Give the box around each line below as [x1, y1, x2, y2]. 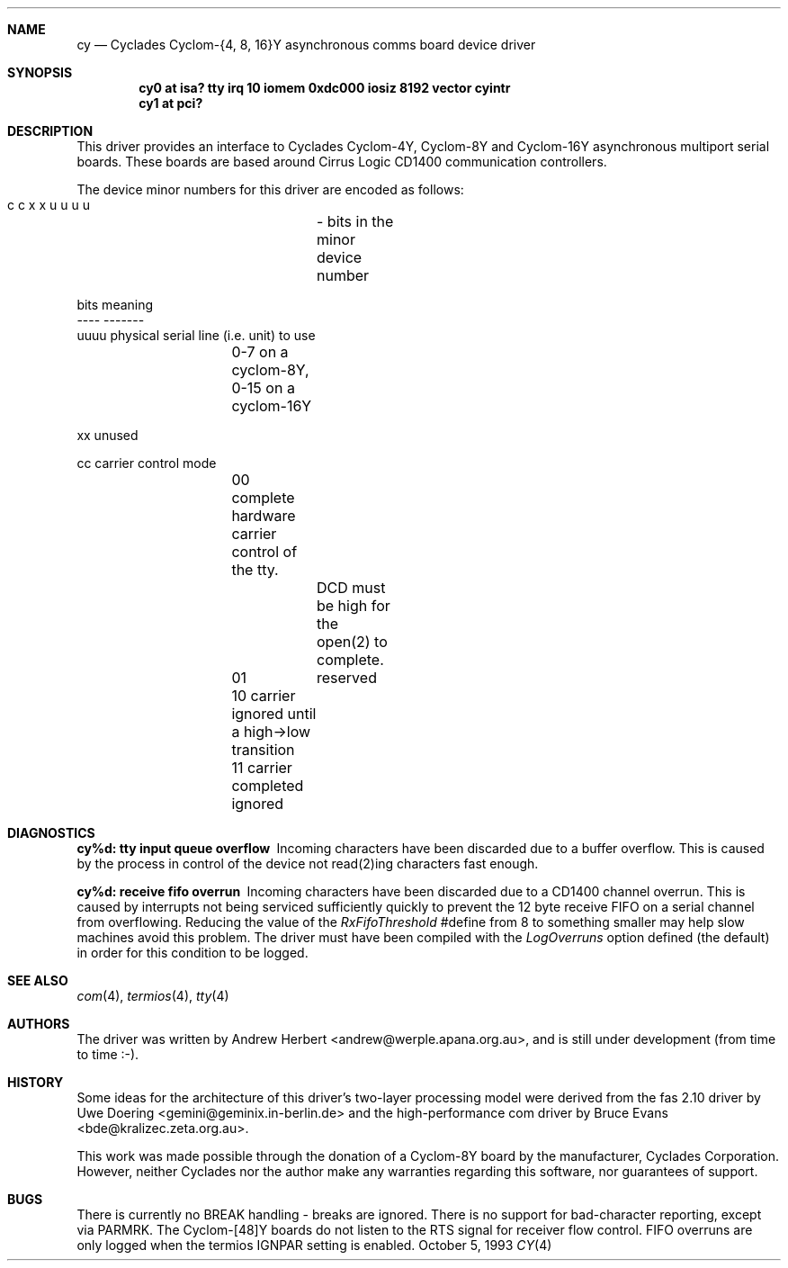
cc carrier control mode [76, 455, 217, 471]
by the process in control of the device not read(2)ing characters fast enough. [76, 856, 539, 871]
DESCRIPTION [7, 123, 94, 139]
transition [231, 741, 295, 759]
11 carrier [231, 759, 292, 777]
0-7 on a [231, 343, 289, 361]
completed [231, 777, 304, 795]
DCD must [316, 579, 386, 597]
